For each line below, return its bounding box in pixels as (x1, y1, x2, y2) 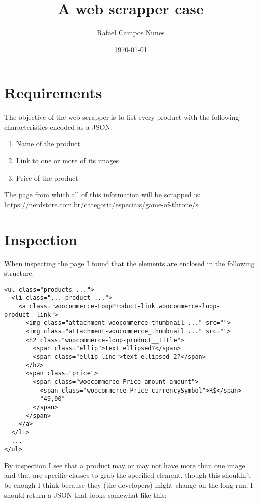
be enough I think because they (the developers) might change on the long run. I (4, 480, 253, 490)
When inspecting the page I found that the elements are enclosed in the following (4, 258, 255, 268)
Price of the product (16, 172, 78, 183)
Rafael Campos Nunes (97, 27, 165, 38)
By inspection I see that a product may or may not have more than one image (4, 460, 245, 470)
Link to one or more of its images (16, 155, 119, 166)
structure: (4, 268, 34, 278)
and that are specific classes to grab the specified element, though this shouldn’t (4, 470, 251, 480)
